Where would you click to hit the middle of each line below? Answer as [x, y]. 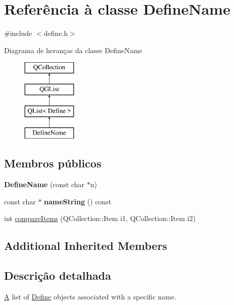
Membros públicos [53, 163]
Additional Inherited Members [86, 246]
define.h [56, 33]
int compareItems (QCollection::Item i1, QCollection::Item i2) [100, 218]
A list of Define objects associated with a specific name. [90, 297]
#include [18, 33]
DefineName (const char [44, 184]
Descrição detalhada [58, 275]
